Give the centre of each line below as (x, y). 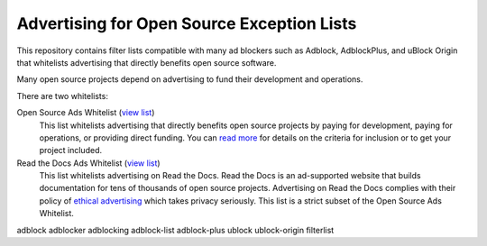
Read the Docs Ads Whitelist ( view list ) (89, 163)
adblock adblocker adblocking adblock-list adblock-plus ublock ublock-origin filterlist (175, 230)
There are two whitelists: (62, 96)
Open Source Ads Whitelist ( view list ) (86, 113)
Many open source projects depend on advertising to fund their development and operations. (190, 79)
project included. (71, 150)
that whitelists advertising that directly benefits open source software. (147, 62)
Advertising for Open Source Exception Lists (187, 23)
